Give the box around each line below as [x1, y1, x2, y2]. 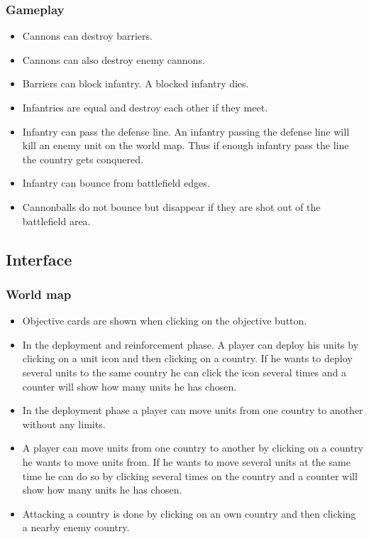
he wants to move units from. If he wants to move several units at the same [22, 454, 351, 469]
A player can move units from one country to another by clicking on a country [22, 440, 363, 455]
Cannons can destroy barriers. [22, 28, 153, 43]
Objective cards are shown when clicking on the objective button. [22, 313, 307, 328]
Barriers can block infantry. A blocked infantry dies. [22, 76, 249, 91]
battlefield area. [22, 213, 91, 228]
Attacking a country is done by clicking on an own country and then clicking [22, 506, 356, 521]
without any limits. [22, 416, 106, 431]
